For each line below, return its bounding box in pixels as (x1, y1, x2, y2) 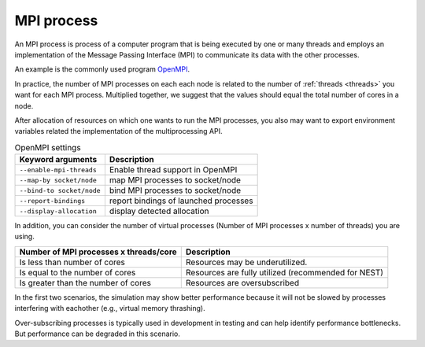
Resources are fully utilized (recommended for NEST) (185, 267, 384, 278)
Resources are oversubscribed (185, 277, 299, 288)
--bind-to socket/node (19, 186, 102, 194)
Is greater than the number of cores (19, 277, 151, 288)
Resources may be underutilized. (185, 257, 308, 268)
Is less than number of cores (19, 257, 126, 268)
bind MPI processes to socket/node (109, 185, 242, 196)
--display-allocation (19, 207, 98, 216)
